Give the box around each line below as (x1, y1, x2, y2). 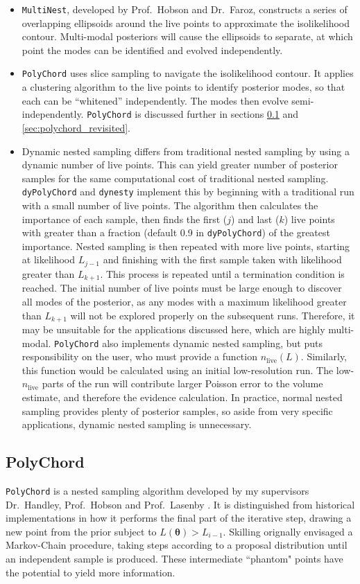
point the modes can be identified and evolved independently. (22, 42, 283, 57)
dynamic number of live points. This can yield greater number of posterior (22, 157, 338, 172)
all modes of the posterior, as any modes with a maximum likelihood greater (22, 294, 347, 308)
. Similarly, (300, 349, 348, 364)
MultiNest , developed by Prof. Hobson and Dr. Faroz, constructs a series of (22, 2, 348, 16)
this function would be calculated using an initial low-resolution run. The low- (22, 362, 354, 377)
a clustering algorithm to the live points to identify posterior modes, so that (22, 80, 345, 94)
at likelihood (22, 252, 76, 267)
